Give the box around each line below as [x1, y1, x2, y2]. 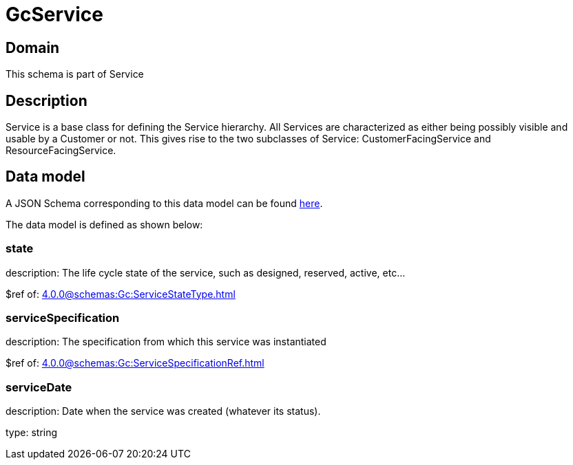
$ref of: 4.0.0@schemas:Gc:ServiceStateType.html [6, 288, 236, 300]
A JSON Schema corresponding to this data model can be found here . [6, 197, 323, 209]
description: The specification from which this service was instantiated [6, 336, 326, 348]
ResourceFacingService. [6, 144, 116, 157]
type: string [6, 426, 58, 439]
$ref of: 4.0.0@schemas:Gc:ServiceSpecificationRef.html [6, 357, 264, 369]
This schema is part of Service [6, 68, 144, 80]
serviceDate [6, 380, 72, 394]
